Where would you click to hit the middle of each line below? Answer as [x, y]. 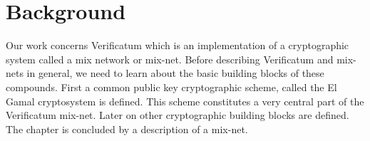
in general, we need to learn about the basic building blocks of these [175, 73]
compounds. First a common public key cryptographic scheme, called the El [171, 87]
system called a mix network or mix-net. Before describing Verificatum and [170, 59]
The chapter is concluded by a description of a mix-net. [127, 129]
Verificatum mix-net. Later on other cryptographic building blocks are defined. [178, 115]
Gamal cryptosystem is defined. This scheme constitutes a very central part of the [185, 101]
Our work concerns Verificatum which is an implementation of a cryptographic [178, 45]
